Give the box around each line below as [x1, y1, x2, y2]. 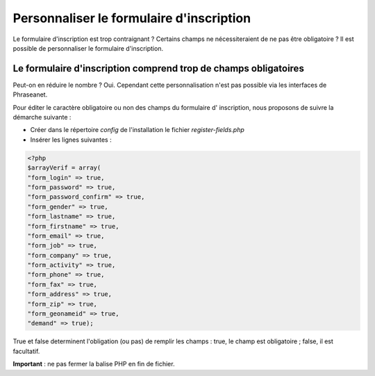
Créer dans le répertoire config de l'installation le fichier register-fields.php [30, 126, 244, 134]
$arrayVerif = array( [27, 164, 101, 172]
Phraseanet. [12, 90, 48, 99]
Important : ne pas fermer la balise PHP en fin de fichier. [12, 360, 175, 368]
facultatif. [12, 347, 40, 355]
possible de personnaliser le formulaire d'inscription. [12, 44, 163, 52]
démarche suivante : [12, 113, 72, 122]
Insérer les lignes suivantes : [30, 136, 112, 144]
